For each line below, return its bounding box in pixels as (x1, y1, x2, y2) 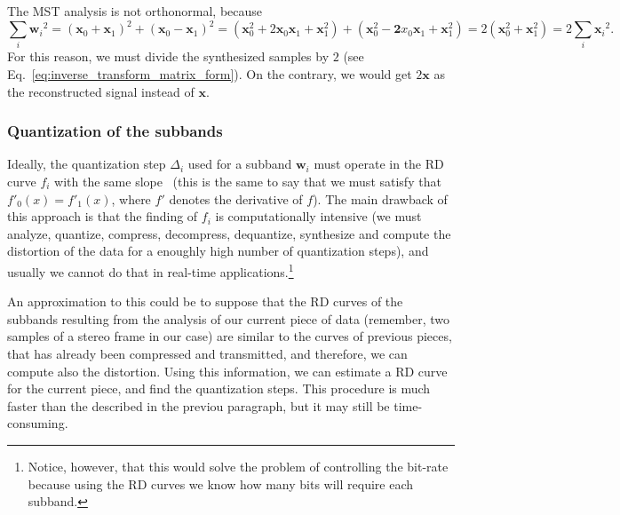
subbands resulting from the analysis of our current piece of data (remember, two (7, 309, 450, 328)
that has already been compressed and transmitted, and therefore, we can (7, 345, 408, 363)
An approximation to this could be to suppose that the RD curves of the (7, 292, 403, 311)
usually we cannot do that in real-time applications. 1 (7, 259, 294, 281)
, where (111, 189, 151, 208)
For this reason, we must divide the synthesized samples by (7, 47, 330, 66)
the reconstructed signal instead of (7, 82, 195, 100)
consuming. (7, 414, 68, 432)
